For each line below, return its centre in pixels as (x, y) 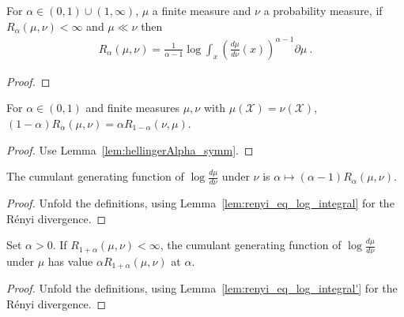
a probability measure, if (323, 10)
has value (70, 261)
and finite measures (132, 108)
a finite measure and (202, 10)
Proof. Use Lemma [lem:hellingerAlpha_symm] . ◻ (130, 149)
